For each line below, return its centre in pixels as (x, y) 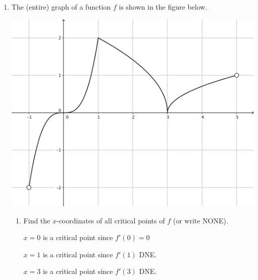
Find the (37, 220)
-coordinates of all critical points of (111, 220)
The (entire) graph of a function (61, 7)
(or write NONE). (200, 220)
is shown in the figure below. (163, 7)
